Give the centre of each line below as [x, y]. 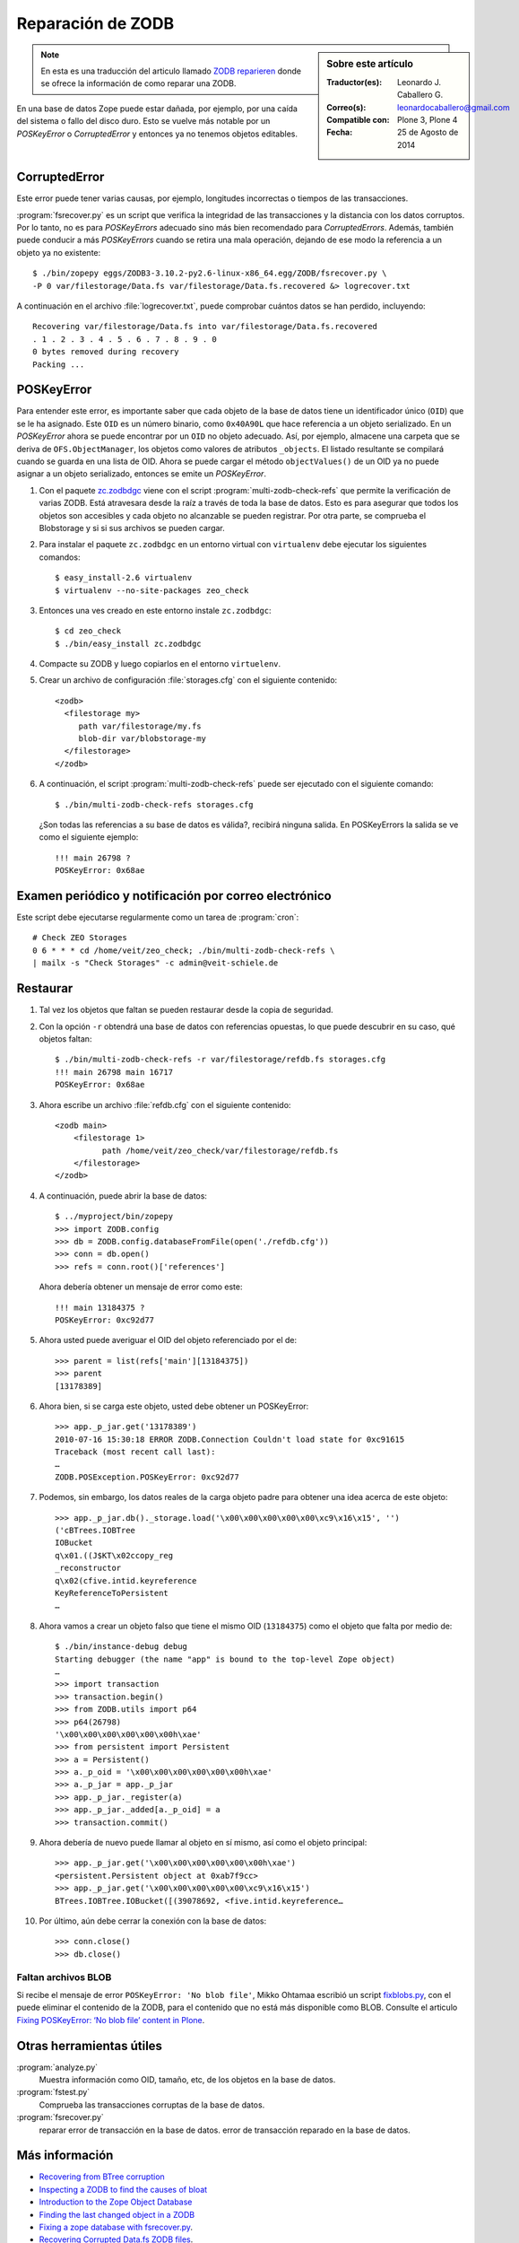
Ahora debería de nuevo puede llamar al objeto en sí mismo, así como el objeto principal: [203, 1843]
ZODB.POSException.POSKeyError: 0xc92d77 [147, 1477]
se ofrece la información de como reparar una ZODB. [138, 83]
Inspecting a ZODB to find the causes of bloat [123, 2189]
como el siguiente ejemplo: [89, 837]
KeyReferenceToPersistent [112, 1593]
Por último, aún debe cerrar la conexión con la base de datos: [153, 1921]
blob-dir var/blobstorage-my [142, 739]
